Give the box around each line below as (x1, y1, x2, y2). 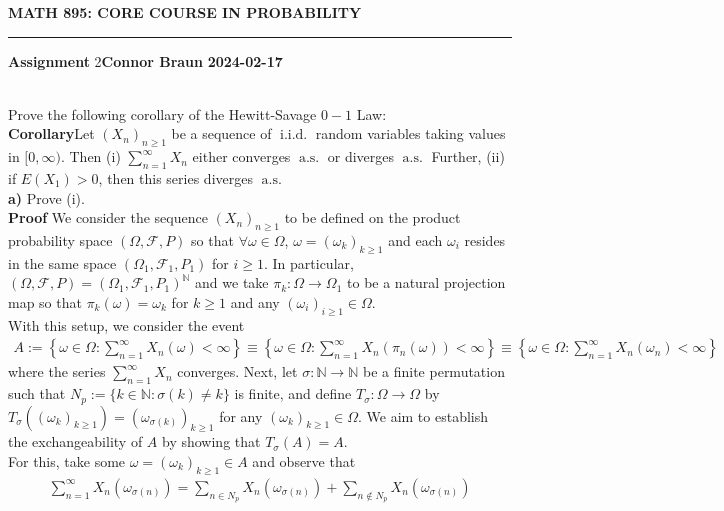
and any (230, 291, 280, 312)
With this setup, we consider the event (8, 314, 245, 335)
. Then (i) (60, 146, 121, 167)
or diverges (327, 146, 395, 167)
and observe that (252, 451, 356, 471)
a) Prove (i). (8, 187, 85, 208)
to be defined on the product (284, 207, 461, 228)
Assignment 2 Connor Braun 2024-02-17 (8, 50, 283, 71)
